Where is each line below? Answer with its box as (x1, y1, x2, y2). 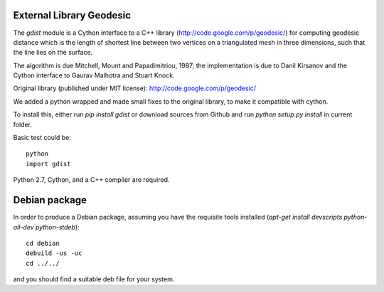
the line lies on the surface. (13, 48, 93, 57)
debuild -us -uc (26, 249, 82, 257)
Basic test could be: (13, 134, 71, 142)
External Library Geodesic (13, 9, 132, 21)
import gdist (26, 160, 71, 168)
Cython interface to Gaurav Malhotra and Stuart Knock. (13, 71, 175, 80)
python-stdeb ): (35, 222, 80, 231)
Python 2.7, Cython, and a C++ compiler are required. (13, 175, 170, 184)
